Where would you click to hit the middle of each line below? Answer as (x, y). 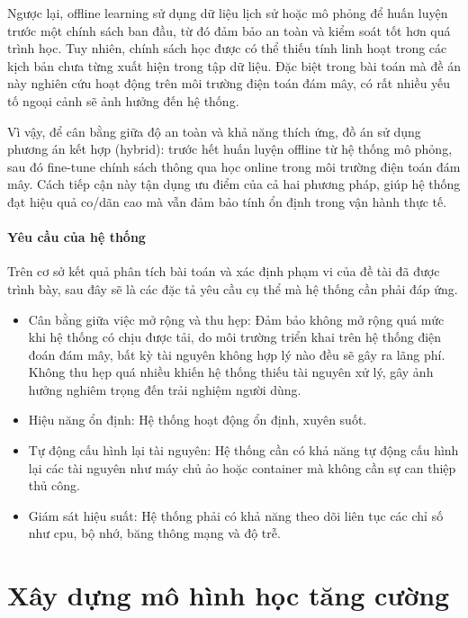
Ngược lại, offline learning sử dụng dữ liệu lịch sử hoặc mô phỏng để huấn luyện (228, 13)
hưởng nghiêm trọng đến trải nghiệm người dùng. (165, 389)
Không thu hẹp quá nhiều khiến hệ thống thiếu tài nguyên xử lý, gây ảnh (231, 372)
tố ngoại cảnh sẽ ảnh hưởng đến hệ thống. (123, 100)
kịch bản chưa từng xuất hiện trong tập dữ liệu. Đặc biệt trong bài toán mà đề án (234, 65)
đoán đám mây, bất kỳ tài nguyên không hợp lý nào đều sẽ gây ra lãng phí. (237, 354)
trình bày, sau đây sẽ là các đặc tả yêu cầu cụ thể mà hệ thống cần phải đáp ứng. (233, 288)
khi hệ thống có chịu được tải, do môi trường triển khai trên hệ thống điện (235, 337)
